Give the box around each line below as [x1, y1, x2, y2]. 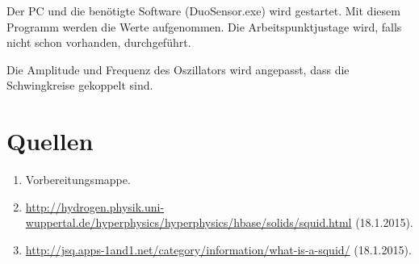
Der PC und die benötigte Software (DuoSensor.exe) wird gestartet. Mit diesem [6, 2, 400, 19]
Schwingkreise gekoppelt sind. [6, 77, 153, 94]
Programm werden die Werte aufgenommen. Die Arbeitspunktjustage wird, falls [6, 18, 402, 35]
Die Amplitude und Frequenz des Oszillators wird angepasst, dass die [6, 61, 350, 78]
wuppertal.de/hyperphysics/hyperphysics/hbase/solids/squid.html [25, 214, 352, 231]
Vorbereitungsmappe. [25, 171, 131, 188]
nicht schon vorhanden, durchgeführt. [6, 34, 191, 51]
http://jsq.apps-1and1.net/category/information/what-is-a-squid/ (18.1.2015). [25, 241, 412, 258]
